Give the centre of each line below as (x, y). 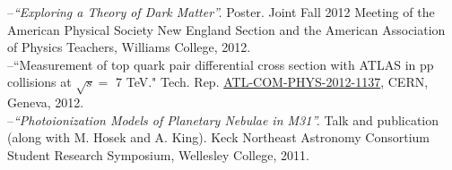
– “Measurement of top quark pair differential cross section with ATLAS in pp (221, 64)
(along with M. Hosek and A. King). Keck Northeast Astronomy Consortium (218, 137)
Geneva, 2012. (46, 102)
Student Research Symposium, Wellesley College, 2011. (158, 154)
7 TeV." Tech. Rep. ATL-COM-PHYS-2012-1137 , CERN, (272, 82)
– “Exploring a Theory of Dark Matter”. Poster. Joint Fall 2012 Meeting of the (221, 12)
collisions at (39, 82)
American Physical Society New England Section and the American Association (226, 29)
